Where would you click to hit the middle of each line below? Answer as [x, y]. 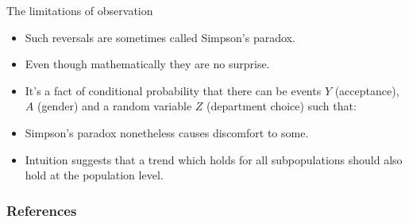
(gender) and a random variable [114, 106]
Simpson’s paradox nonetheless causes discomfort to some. [167, 132]
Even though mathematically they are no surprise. [147, 64]
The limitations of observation [80, 10]
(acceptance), [367, 90]
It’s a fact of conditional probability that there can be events [173, 90]
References [42, 210]
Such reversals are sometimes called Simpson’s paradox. [160, 37]
